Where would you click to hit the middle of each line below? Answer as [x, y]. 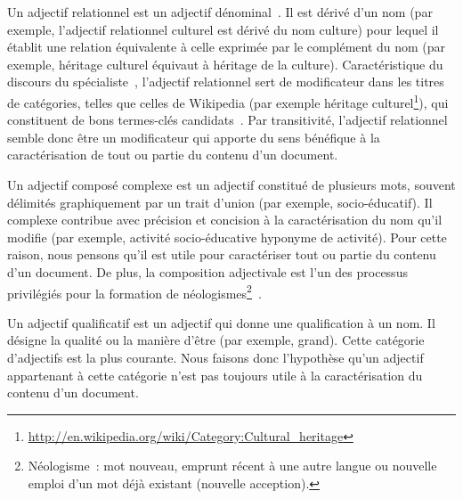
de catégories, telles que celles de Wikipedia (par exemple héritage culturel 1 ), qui [228, 101]
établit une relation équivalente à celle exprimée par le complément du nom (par [227, 47]
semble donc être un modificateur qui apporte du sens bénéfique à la [194, 137]
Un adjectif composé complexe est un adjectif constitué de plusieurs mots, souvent [231, 184]
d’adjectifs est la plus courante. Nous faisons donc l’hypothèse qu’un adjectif [215, 357]
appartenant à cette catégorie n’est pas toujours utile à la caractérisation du [215, 375]
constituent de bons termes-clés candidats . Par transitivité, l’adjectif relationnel [227, 120]
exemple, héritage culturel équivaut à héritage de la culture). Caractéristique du [225, 64]
